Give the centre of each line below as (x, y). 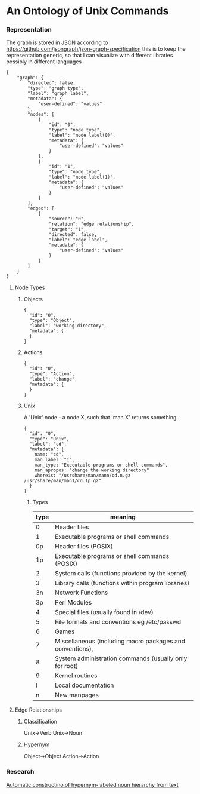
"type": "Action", (52, 374)
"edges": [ (41, 209)
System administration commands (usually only (121, 658)
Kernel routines (76, 676)
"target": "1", (67, 229)
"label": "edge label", (78, 240)
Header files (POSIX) (84, 547)
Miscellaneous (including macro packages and (120, 642)
